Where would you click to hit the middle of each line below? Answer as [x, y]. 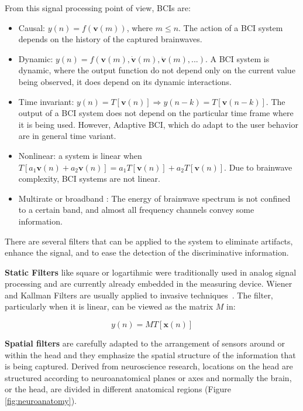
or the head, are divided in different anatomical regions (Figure [118, 389]
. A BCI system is [237, 58]
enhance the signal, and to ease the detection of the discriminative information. [147, 252]
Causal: [32, 27]
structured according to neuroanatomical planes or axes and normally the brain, [148, 377]
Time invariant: [46, 101]
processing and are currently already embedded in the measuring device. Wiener [149, 283]
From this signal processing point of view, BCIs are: [98, 8]
